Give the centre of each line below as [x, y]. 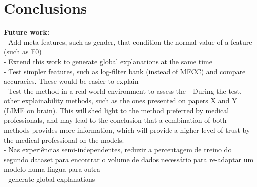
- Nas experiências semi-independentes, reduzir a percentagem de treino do [118, 149]
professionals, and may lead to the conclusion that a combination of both [115, 120]
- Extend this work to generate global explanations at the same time [108, 61]
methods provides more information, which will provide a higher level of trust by [127, 130]
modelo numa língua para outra [52, 169]
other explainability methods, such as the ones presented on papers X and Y [121, 100]
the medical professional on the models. [64, 139]
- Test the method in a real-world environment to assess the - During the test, [123, 91]
